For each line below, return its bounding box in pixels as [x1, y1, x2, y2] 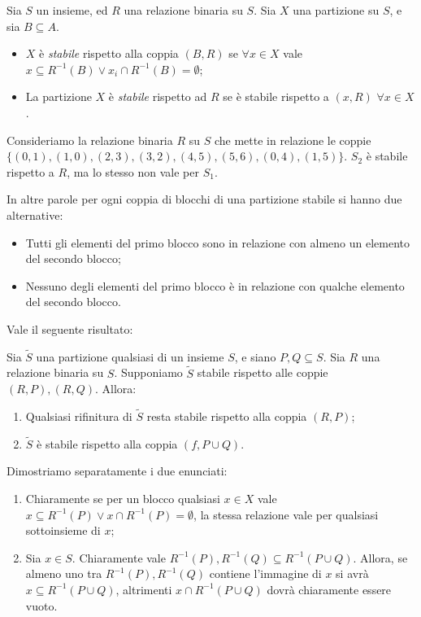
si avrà [336, 565, 369, 582]
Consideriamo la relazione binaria [7, 131, 173, 148]
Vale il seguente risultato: [7, 320, 133, 337]
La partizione [25, 88, 92, 105]
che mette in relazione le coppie [214, 131, 371, 148]
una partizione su [293, 2, 380, 18]
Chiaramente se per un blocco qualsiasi [25, 489, 220, 506]
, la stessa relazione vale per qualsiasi [193, 505, 379, 523]
